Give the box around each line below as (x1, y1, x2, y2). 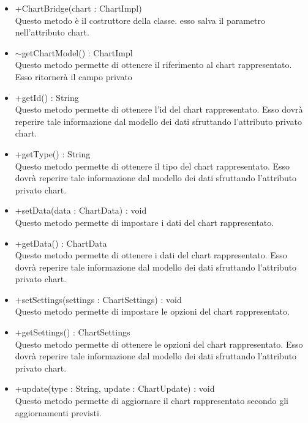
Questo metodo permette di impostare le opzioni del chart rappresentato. (15, 305, 290, 318)
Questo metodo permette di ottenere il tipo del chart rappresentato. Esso (15, 159, 290, 172)
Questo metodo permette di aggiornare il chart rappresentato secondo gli (15, 394, 288, 407)
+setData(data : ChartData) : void (15, 204, 147, 217)
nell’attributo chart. (15, 26, 89, 39)
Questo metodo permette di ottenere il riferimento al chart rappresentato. (15, 58, 292, 71)
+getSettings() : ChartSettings (15, 326, 130, 339)
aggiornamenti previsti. (15, 406, 102, 419)
